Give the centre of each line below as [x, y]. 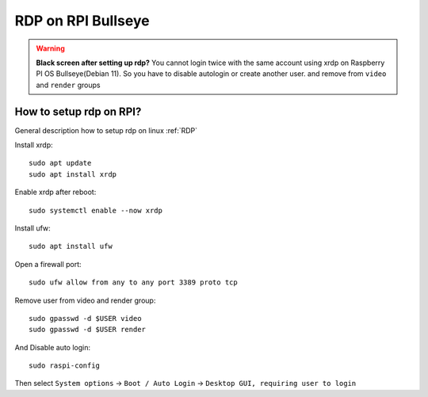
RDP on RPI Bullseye [82, 21]
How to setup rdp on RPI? [78, 111]
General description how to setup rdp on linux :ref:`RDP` [106, 130]
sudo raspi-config [65, 366]
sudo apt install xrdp [73, 174]
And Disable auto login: [53, 347]
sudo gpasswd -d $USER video [85, 318]
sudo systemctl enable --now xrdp [96, 210]
